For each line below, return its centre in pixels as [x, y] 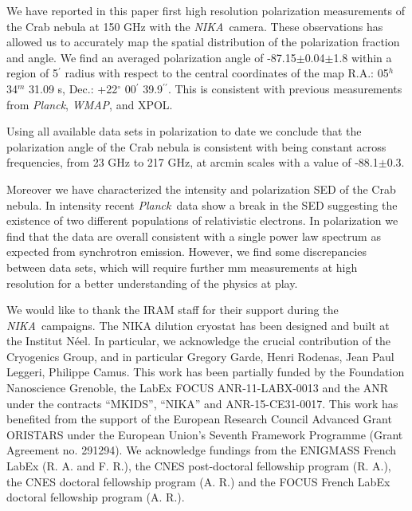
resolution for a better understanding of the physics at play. [152, 283]
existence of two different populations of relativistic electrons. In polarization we [202, 220]
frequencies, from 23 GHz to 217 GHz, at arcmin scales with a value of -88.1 [192, 162]
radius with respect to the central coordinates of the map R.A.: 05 [227, 73]
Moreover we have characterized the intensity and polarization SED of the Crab [201, 189]
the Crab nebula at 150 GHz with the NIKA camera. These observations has [195, 26]
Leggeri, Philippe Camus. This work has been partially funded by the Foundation [206, 372]
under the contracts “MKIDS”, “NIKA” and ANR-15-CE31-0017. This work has [202, 403]
